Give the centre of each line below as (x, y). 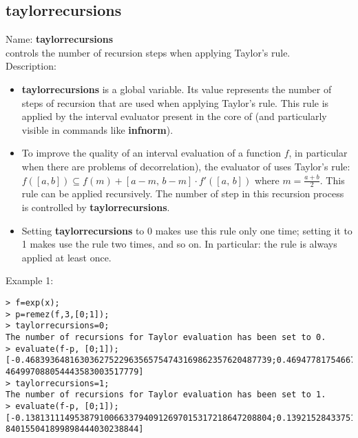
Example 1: (30, 280)
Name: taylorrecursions (60, 39)
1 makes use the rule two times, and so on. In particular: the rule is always (179, 244)
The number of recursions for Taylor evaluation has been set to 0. (166, 337)
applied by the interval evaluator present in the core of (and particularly (174, 116)
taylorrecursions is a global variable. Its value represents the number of (177, 89)
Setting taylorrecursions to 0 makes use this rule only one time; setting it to (187, 230)
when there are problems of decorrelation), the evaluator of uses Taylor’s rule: (186, 166)
